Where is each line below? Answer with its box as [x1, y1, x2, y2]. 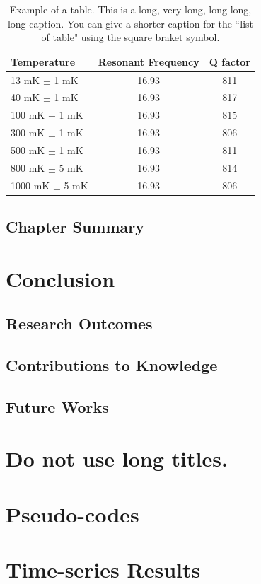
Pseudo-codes [6, 499, 139, 528]
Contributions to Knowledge [6, 354, 218, 376]
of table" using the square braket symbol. [41, 30, 220, 45]
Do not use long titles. [6, 444, 228, 473]
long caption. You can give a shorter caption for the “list [7, 16, 254, 30]
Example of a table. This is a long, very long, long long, [9, 2, 252, 16]
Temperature [11, 54, 76, 69]
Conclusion [6, 264, 115, 293]
